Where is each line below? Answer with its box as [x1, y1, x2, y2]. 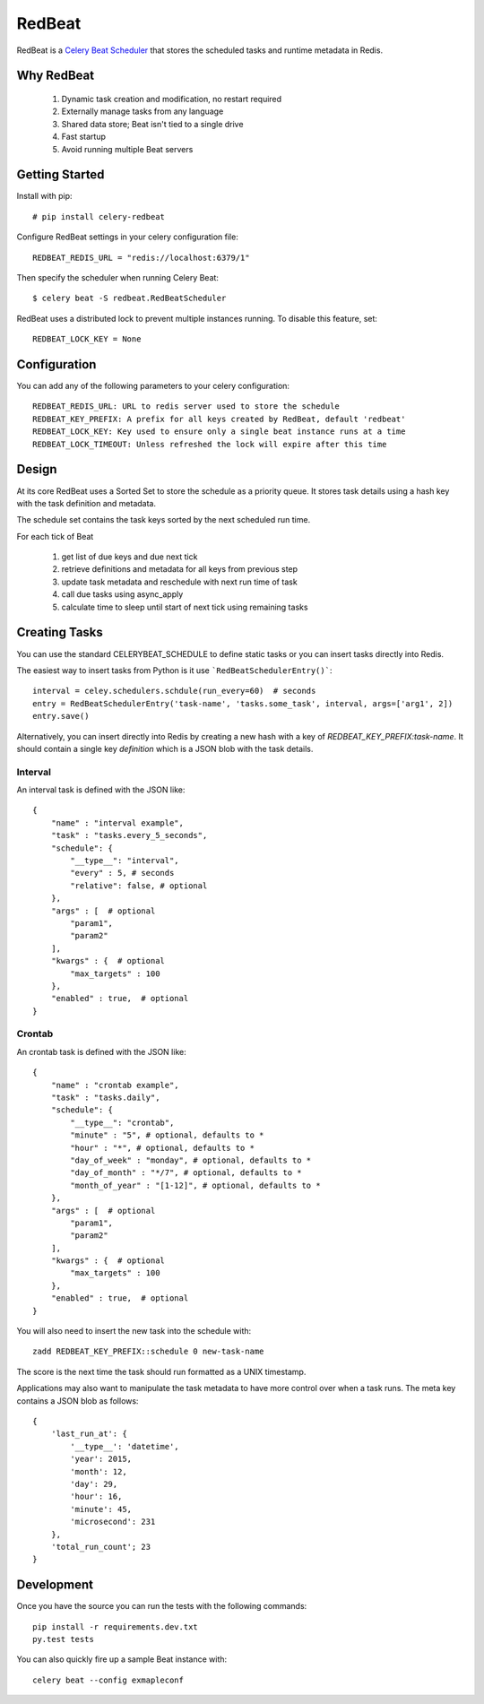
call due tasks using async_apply [61, 589, 184, 600]
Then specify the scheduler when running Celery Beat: [16, 272, 220, 282]
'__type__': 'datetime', [70, 1441, 179, 1451]
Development [16, 1578, 94, 1593]
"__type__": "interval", [70, 856, 179, 865]
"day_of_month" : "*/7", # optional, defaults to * [70, 1168, 302, 1178]
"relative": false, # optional [70, 880, 208, 891]
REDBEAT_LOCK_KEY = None [32, 334, 142, 344]
